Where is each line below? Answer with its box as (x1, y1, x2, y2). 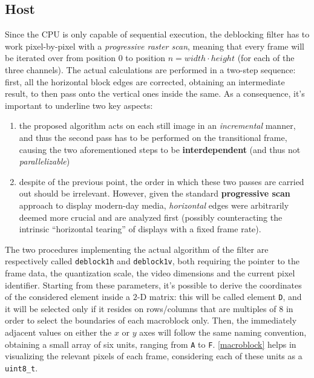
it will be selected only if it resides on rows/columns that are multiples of (5, 302, 276, 314)
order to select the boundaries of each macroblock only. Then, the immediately (5, 314, 297, 327)
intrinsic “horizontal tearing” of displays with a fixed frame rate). (19, 223, 261, 235)
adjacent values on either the (5, 325, 112, 338)
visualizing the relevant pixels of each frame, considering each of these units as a (5, 350, 303, 362)
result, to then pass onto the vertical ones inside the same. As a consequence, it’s (5, 87, 305, 100)
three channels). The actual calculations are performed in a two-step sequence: (5, 63, 296, 76)
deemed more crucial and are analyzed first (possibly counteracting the (19, 210, 283, 223)
